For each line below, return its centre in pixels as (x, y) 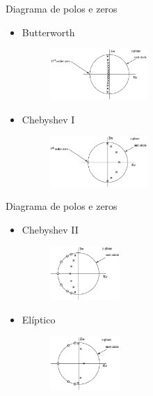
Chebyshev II (50, 229)
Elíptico (39, 320)
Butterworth (48, 32)
